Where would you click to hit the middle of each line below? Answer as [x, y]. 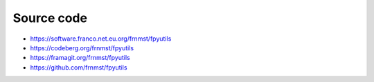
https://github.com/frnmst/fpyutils [79, 67]
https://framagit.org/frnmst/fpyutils [80, 58]
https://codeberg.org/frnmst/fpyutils [82, 48]
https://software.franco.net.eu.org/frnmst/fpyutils [101, 39]
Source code [50, 18]
